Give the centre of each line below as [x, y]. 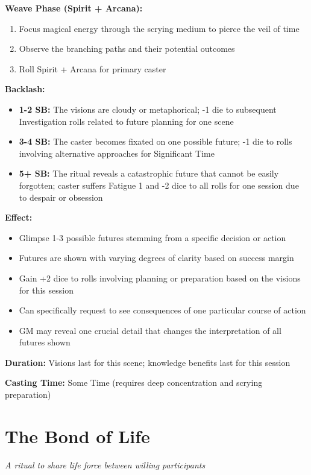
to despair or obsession [61, 197]
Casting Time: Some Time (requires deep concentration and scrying [134, 382]
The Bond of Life [77, 436]
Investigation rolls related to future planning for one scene [126, 121]
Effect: [19, 217]
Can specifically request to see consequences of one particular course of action [162, 310]
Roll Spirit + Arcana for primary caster [93, 68]
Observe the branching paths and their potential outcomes [127, 49]
